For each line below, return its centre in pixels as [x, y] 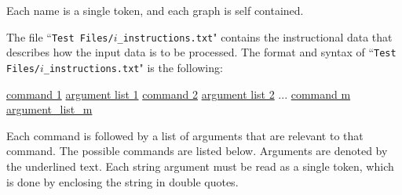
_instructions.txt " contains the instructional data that [255, 36]
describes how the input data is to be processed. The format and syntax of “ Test [201, 52]
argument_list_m [49, 109]
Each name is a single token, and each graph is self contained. [155, 10]
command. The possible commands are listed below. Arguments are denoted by [197, 151]
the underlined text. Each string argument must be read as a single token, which [200, 166]
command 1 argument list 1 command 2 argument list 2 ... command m [179, 94]
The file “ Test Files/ [60, 36]
